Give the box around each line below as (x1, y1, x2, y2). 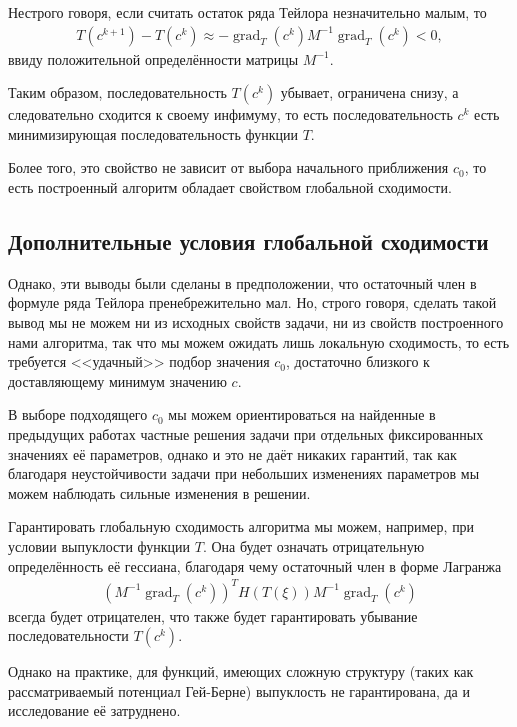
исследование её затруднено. (8, 700, 181, 721)
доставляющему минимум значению (8, 370, 227, 391)
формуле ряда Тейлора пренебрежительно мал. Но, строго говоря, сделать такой (8, 292, 497, 313)
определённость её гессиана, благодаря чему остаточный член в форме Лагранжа (8, 555, 502, 576)
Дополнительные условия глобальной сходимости (8, 225, 489, 256)
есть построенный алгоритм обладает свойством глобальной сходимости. (8, 177, 452, 197)
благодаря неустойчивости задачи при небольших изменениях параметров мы (8, 463, 480, 484)
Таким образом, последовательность (8, 82, 227, 103)
